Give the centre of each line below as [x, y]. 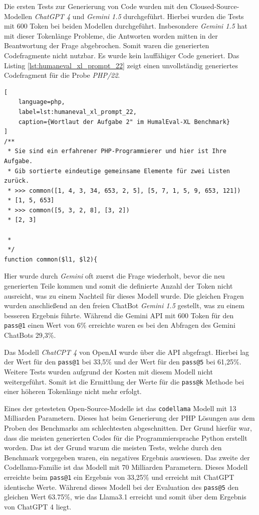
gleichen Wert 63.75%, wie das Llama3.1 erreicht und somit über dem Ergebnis [125, 497]
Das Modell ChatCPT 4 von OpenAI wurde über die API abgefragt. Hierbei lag [127, 352]
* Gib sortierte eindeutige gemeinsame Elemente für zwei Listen [119, 171]
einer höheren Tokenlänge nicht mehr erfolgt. [73, 391]
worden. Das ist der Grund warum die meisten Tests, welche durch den [113, 447]
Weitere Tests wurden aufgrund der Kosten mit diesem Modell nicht [108, 371]
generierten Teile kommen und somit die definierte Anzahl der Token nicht [118, 286]
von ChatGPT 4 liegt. [38, 506]
